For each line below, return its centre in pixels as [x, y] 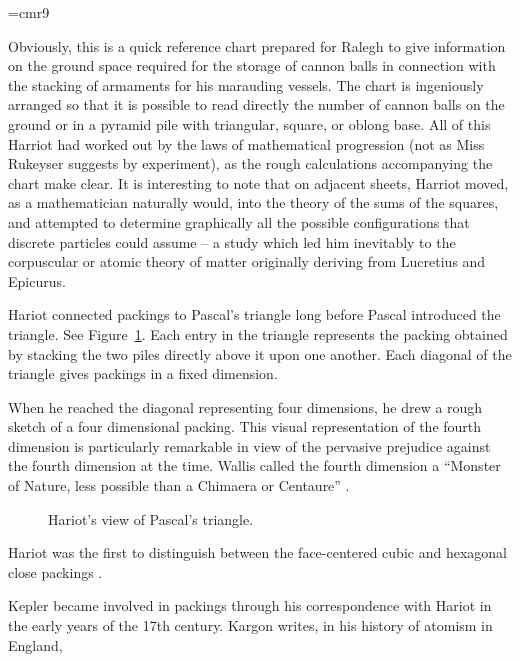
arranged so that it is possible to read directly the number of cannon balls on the [256, 104]
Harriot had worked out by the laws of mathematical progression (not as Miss [246, 143]
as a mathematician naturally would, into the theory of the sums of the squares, [253, 202]
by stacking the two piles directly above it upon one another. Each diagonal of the [260, 353]
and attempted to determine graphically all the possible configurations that [239, 221]
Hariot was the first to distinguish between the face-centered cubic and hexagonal [257, 552]
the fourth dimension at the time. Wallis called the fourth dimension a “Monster [254, 465]
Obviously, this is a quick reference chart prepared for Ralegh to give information [257, 45]
